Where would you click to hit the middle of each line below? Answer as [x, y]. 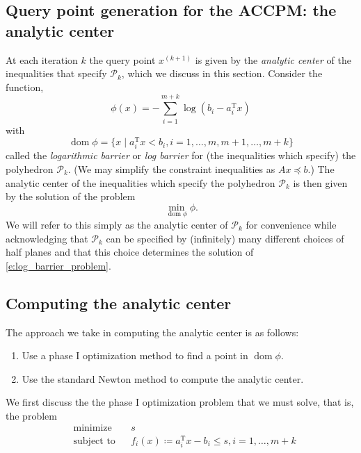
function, [25, 87]
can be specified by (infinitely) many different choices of [225, 238]
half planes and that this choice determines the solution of [130, 252]
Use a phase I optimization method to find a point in [135, 355]
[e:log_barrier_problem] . [58, 265]
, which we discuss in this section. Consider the [222, 73]
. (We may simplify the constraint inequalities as [171, 168]
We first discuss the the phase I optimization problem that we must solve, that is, [180, 402]
